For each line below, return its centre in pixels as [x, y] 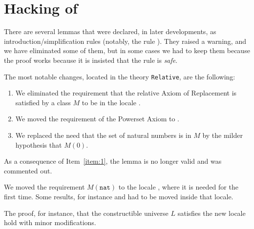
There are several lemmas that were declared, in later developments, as [110, 31]
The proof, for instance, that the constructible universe [86, 213]
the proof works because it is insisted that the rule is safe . [91, 60]
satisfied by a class [43, 102]
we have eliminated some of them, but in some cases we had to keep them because [127, 50]
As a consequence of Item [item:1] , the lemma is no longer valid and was [113, 161]
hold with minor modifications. [50, 222]
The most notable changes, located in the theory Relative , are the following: [120, 76]
